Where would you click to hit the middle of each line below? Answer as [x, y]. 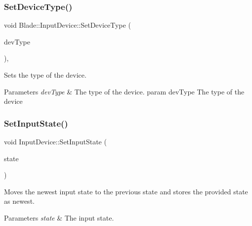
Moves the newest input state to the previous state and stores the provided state [126, 191]
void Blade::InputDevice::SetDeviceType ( [67, 25]
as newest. [19, 201]
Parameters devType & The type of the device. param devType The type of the [124, 91]
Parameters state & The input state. [59, 217]
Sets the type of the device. [45, 75]
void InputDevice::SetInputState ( [55, 141]
